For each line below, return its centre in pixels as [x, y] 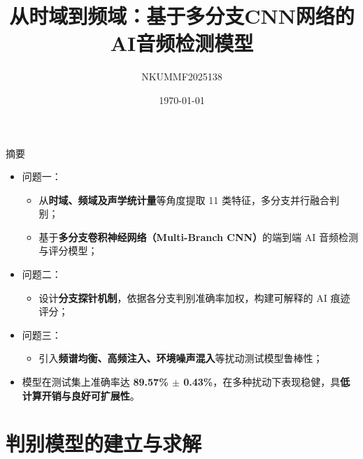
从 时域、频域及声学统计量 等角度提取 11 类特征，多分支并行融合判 [189, 199]
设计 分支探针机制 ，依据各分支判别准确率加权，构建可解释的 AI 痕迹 [194, 297]
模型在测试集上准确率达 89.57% [95, 382]
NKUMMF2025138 [182, 76]
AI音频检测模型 [182, 43]
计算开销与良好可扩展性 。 [81, 395]
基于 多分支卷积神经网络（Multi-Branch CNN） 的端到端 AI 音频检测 [198, 236]
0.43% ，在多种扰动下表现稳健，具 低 [267, 382]
